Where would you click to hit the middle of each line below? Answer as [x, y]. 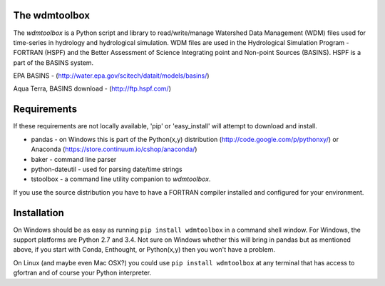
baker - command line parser [74, 159]
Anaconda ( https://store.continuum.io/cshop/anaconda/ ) [114, 149]
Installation [38, 213]
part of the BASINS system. [53, 62]
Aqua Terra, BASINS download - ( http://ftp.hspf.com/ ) [92, 88]
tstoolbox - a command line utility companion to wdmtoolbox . [121, 179]
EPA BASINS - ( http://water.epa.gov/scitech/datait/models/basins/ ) [111, 76]
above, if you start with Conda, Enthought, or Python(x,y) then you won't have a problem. [144, 250]
